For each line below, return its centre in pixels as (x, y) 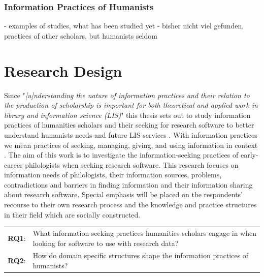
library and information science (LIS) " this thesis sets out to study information (127, 115)
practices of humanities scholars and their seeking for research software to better (129, 125)
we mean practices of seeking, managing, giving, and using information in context (131, 145)
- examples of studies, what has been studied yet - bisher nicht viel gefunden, (124, 26)
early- (249, 155)
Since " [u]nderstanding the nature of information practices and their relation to (127, 95)
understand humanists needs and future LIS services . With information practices (131, 134)
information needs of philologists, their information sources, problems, (113, 175)
